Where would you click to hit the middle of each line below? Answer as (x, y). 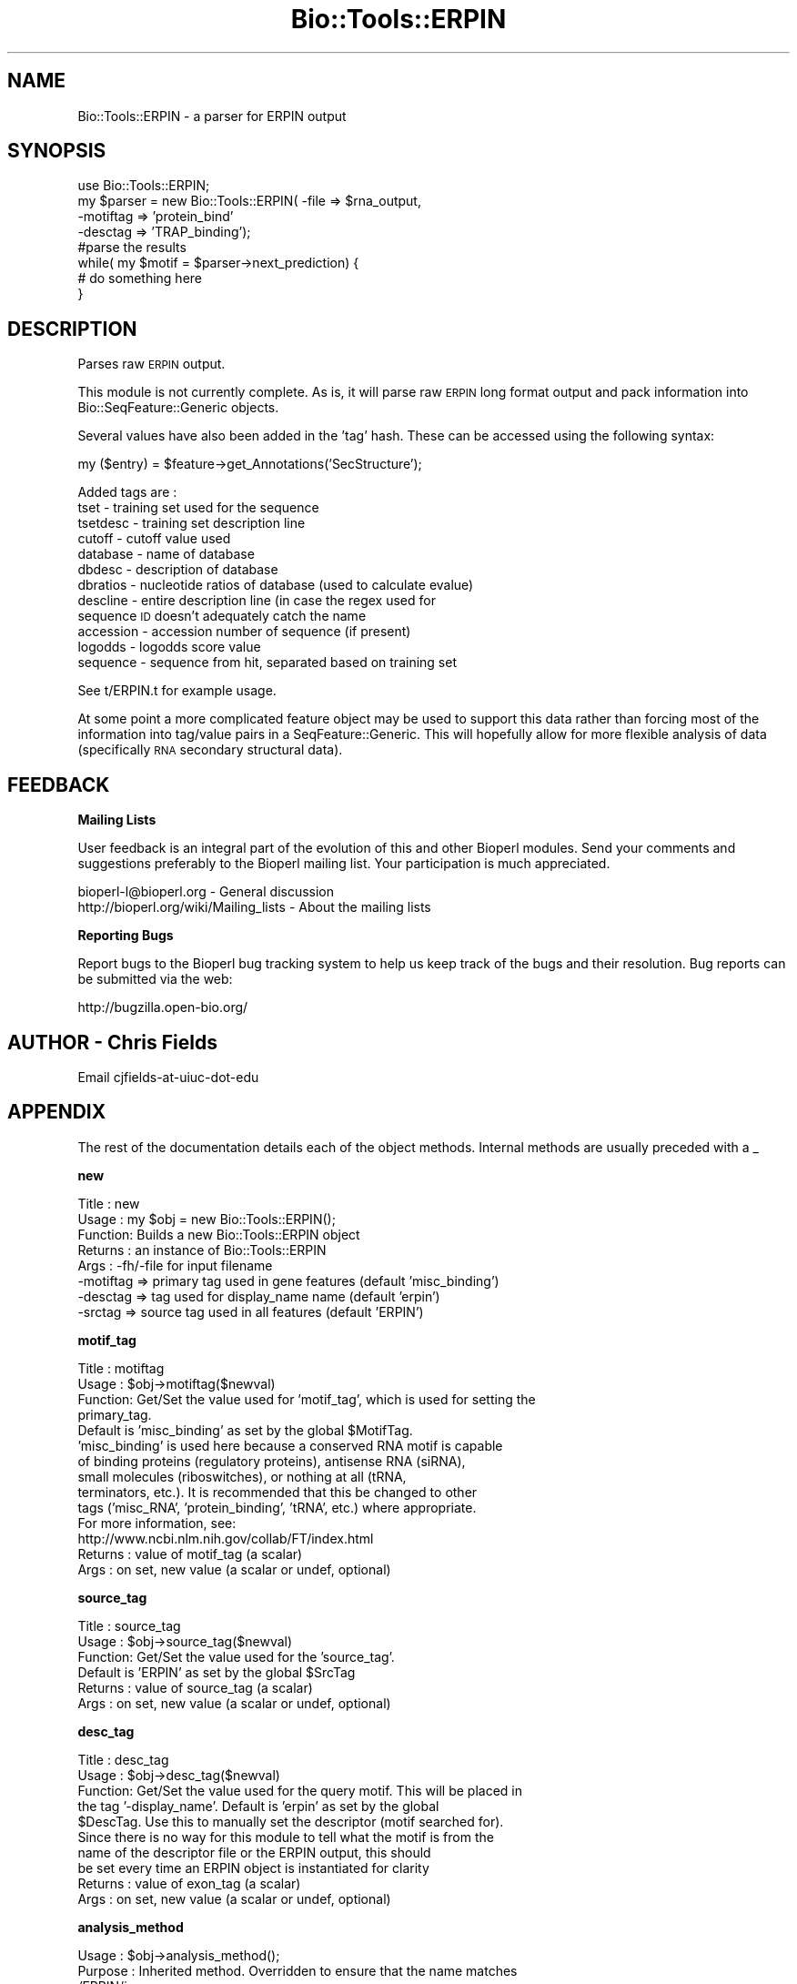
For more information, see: (157, 1523)
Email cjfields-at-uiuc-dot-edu (168, 1077)
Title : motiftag (121, 1368)
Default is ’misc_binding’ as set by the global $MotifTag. (245, 1430)
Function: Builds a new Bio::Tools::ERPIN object (219, 1234)
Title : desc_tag (123, 1759)
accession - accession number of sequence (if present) (244, 632)
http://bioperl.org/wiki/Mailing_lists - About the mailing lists (254, 907)
